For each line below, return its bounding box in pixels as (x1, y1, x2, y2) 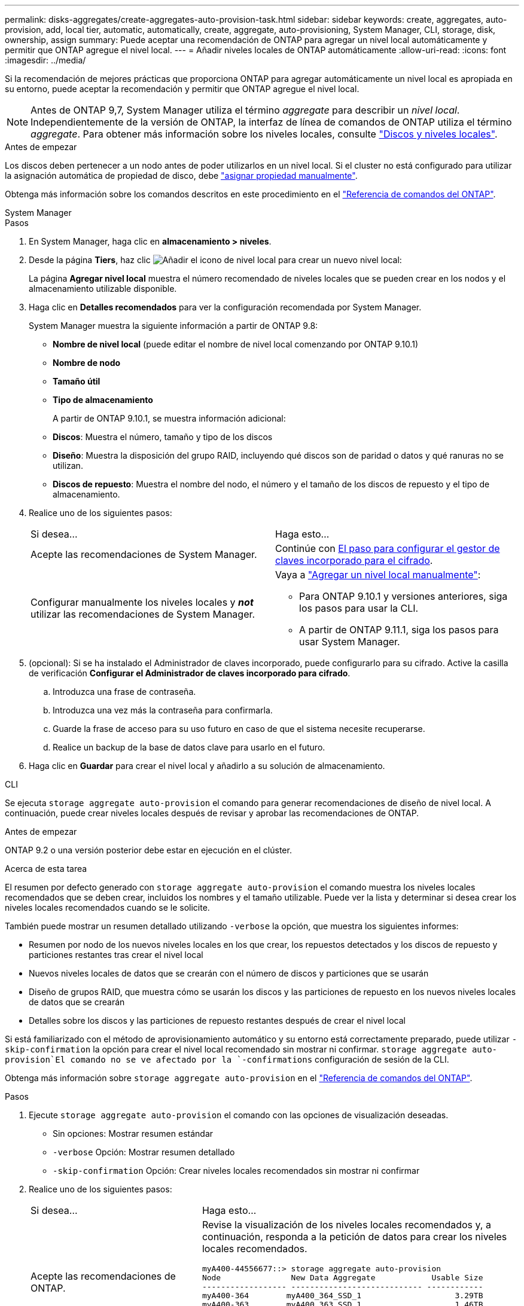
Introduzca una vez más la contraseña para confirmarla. (53, 705, 273, 715)
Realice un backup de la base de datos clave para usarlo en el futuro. (53, 742, 325, 752)
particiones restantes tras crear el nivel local (29, 950, 203, 960)
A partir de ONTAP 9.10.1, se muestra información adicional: (53, 413, 286, 423)
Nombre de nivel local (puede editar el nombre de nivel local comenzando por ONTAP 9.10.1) (53, 339, 418, 349)
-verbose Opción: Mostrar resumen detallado (53, 1147, 235, 1157)
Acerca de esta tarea (5, 863, 87, 874)
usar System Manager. (299, 636, 400, 648)
